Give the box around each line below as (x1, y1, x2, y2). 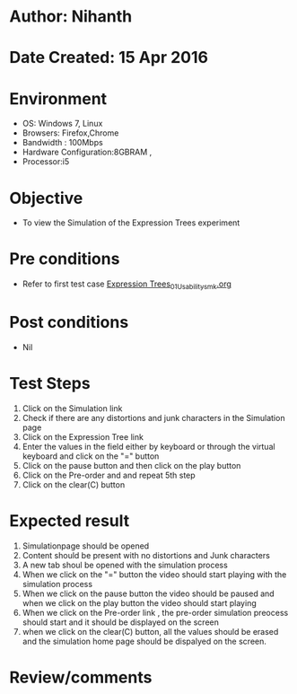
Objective (9, 188, 83, 208)
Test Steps (9, 373, 92, 394)
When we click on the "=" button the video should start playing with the (22, 568, 287, 580)
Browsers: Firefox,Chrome (22, 127, 119, 138)
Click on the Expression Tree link (22, 431, 144, 442)
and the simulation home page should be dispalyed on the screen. (22, 636, 267, 646)
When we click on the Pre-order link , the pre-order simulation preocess (22, 607, 289, 618)
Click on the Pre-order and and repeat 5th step (22, 470, 196, 480)
